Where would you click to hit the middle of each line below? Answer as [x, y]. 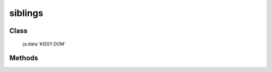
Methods [24, 58]
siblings [26, 13]
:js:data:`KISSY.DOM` [44, 44]
